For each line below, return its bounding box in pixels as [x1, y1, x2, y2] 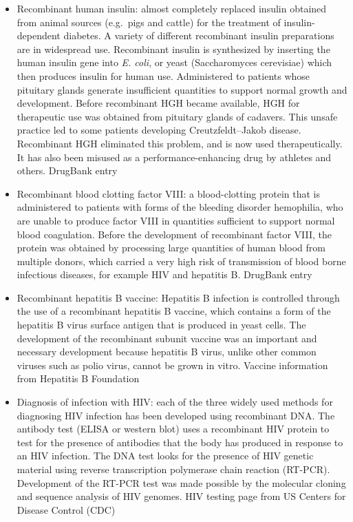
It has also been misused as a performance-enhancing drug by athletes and [17, 149, 332, 164]
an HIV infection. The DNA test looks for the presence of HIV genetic [17, 448, 314, 463]
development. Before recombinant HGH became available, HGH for [17, 96, 300, 110]
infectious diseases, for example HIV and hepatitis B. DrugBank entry [17, 267, 312, 282]
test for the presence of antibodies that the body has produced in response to [17, 435, 343, 449]
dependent [17, 28, 61, 43]
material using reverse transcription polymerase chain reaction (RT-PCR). [17, 462, 330, 476]
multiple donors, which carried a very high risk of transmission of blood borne [17, 253, 346, 268]
